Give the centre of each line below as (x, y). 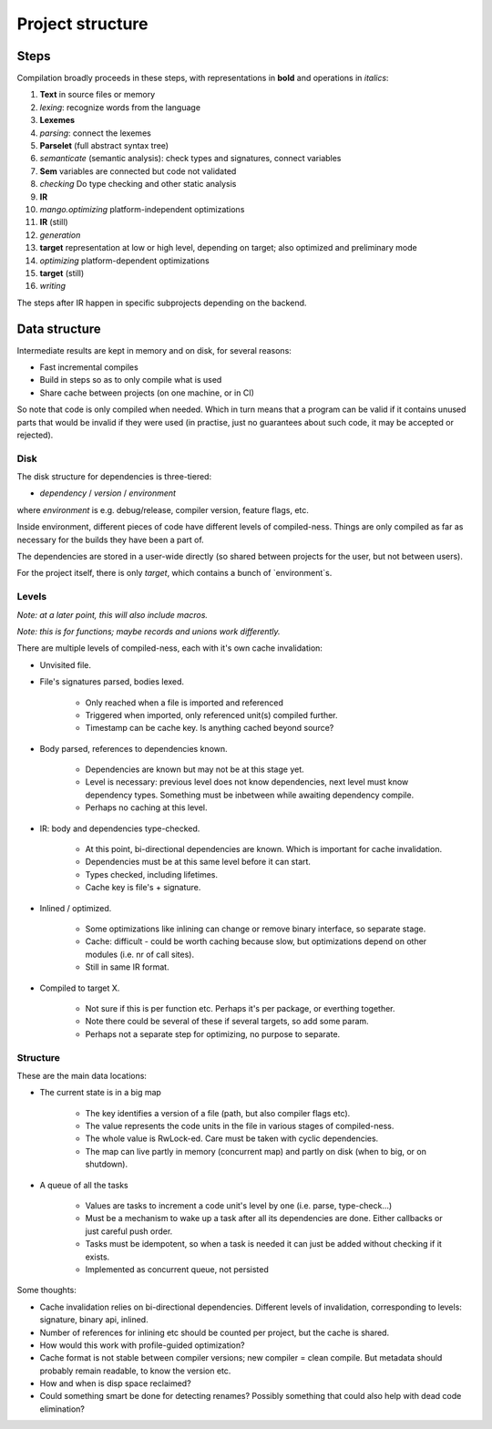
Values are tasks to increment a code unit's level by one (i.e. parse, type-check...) (239, 1206)
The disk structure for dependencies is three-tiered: (114, 477)
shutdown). (106, 1164)
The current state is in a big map (100, 1093)
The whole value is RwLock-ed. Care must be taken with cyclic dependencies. (232, 1138)
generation (60, 235)
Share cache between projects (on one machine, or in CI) (147, 393)
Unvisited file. (65, 664)
